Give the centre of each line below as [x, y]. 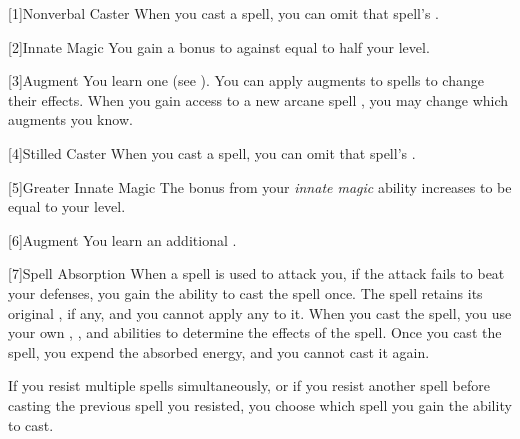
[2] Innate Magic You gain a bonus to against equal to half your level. [219, 46]
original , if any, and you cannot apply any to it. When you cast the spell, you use [260, 312]
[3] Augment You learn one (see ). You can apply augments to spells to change [246, 80]
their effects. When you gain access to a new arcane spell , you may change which [258, 99]
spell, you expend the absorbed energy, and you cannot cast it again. [219, 351]
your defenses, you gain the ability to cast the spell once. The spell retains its [245, 292]
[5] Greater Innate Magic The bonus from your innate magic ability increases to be [260, 186]
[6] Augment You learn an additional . [122, 239]
